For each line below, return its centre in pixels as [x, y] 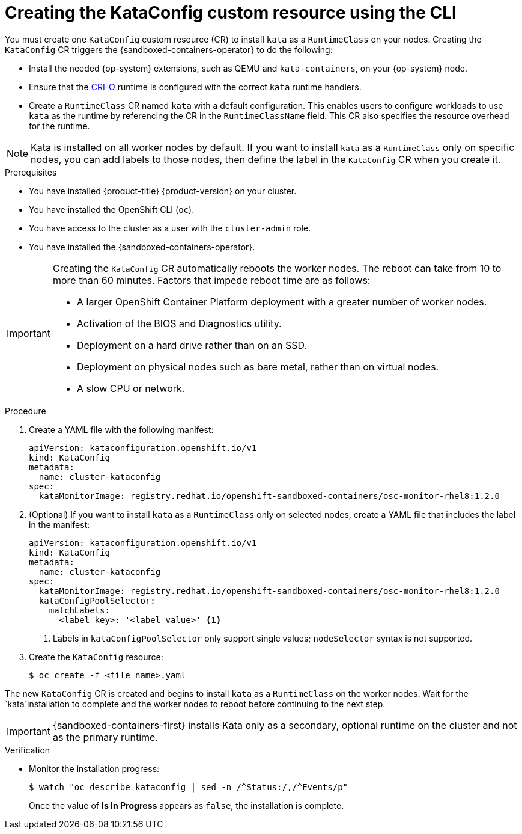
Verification [28, 750]
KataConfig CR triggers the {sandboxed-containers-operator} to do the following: [169, 49]
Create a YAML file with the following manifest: [121, 429]
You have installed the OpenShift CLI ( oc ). [112, 209]
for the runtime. [59, 126]
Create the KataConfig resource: [96, 657]
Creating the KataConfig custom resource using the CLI [231, 13]
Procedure [26, 411]
